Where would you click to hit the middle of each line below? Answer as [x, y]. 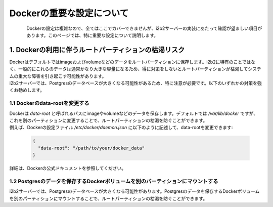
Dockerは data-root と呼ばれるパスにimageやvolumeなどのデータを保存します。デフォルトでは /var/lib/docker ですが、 [134, 113]
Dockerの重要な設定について [69, 13]
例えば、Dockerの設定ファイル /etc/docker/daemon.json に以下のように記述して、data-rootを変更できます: [121, 128]
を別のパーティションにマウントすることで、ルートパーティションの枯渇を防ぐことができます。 [108, 198]
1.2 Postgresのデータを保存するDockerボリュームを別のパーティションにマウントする [114, 181]
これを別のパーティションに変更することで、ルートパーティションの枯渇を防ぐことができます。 [108, 120]
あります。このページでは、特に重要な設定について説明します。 [93, 35]
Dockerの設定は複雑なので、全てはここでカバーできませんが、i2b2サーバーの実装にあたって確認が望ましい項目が [144, 28]
